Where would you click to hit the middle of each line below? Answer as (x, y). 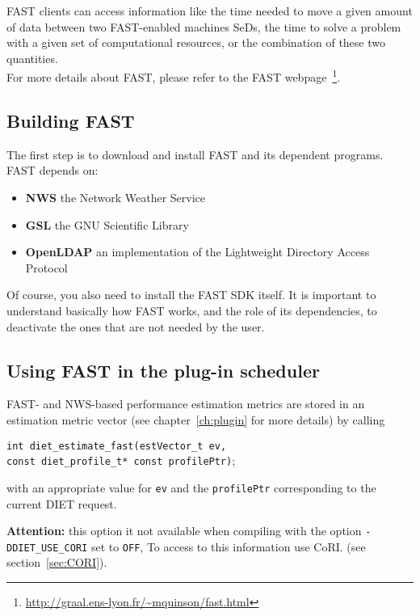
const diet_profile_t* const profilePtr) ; (121, 460)
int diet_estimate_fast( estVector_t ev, (117, 446)
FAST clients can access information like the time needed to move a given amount (210, 11)
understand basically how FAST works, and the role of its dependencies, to (192, 310)
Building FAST (71, 121)
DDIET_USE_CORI (47, 548)
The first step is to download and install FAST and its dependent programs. (195, 154)
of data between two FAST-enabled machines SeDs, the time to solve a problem (204, 26)
